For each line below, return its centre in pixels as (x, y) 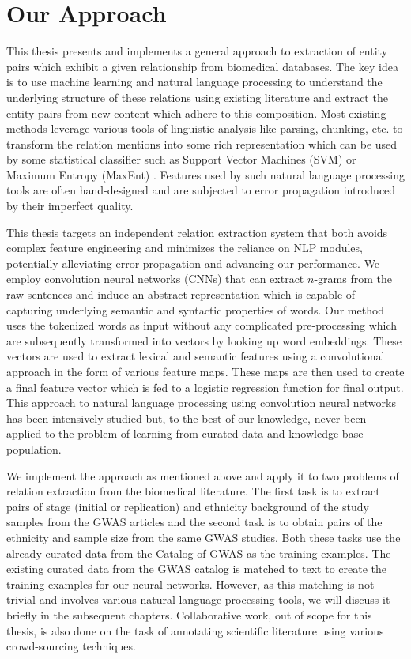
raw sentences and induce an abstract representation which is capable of (181, 294)
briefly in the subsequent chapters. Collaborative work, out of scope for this (189, 614)
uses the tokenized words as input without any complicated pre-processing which (202, 325)
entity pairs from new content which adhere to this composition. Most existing (196, 113)
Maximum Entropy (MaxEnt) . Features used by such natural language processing (206, 174)
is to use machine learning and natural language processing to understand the (194, 82)
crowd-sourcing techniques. (71, 646)
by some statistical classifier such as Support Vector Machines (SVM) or (181, 159)
